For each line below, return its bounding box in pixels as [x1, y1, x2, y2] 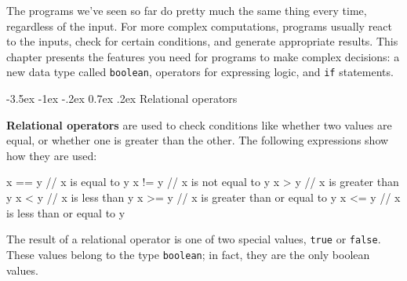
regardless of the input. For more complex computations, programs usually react [6, 17, 393, 34]
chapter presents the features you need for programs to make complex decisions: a [6, 48, 400, 64]
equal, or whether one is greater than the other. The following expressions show [6, 132, 389, 148]
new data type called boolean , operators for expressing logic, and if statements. [6, 64, 394, 80]
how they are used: [6, 147, 97, 163]
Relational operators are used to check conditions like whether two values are [6, 116, 392, 133]
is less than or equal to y [6, 204, 125, 221]
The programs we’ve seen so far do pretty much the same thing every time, [6, 2, 367, 18]
